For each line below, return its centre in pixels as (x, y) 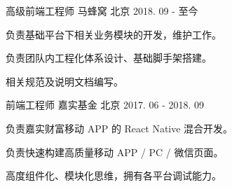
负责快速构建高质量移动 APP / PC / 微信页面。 (115, 152)
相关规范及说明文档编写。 (64, 81)
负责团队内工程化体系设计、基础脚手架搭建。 (109, 58)
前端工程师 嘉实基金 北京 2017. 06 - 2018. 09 (105, 105)
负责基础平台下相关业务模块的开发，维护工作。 (114, 34)
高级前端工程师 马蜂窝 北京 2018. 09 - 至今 (102, 11)
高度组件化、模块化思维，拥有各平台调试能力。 (114, 175)
